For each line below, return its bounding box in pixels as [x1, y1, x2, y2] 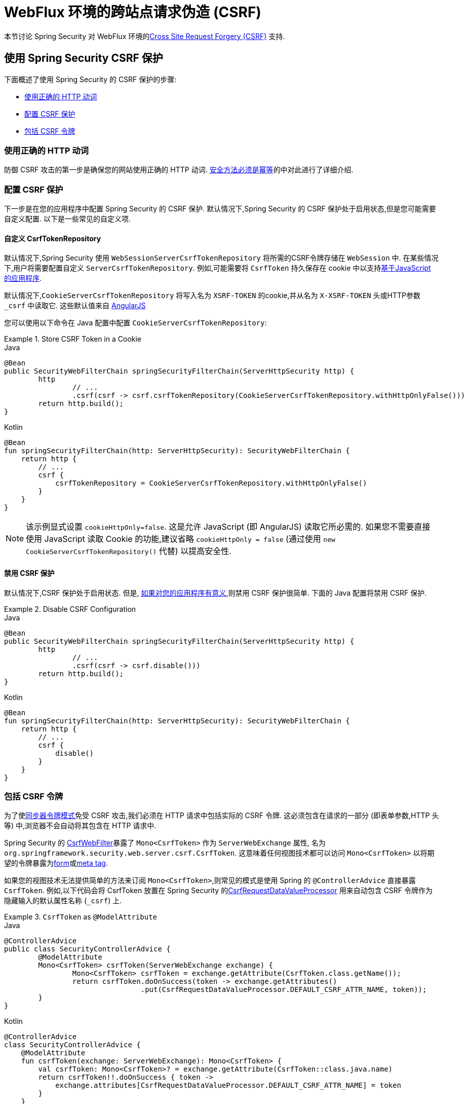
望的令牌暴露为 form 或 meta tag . [4, 859, 108, 868]
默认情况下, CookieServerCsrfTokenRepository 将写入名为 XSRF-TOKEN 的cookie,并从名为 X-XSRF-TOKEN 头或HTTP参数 [4, 291, 420, 300]
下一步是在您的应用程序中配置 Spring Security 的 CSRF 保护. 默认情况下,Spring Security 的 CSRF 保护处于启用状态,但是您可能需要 [4, 204, 436, 213]
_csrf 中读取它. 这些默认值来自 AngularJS [4, 301, 146, 310]
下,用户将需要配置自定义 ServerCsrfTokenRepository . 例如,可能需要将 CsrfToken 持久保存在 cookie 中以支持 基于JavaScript [4, 264, 431, 273]
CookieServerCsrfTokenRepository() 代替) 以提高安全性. [26, 546, 231, 557]
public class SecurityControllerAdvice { [4, 945, 171, 953]
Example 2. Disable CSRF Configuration [4, 604, 136, 613]
